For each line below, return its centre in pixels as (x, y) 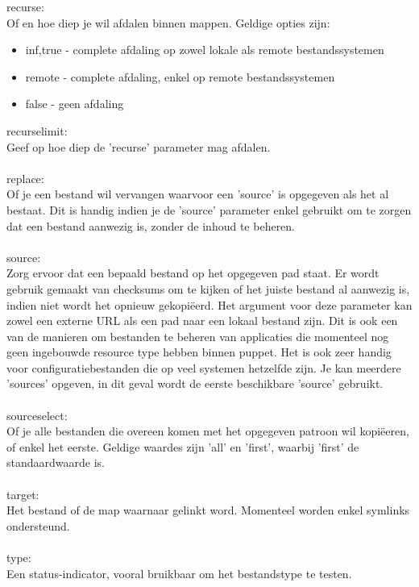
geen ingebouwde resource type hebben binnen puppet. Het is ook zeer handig (199, 352)
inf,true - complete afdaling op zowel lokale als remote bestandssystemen (205, 50)
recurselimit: (37, 130)
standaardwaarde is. (56, 462)
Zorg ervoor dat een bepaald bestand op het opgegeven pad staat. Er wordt (193, 273)
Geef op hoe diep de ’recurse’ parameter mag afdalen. (139, 146)
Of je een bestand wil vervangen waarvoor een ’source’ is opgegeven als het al (198, 194)
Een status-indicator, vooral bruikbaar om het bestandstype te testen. (179, 573)
